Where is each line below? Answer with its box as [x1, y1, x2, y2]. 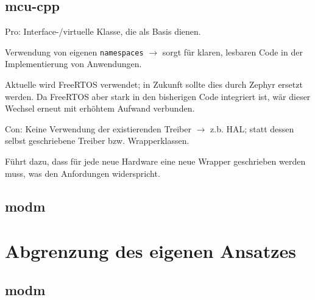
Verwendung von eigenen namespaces [5, 45, 144, 58]
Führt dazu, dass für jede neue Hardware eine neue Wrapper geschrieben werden [5, 155, 306, 168]
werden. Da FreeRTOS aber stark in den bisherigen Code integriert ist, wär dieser [5, 90, 311, 102]
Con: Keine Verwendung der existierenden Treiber [5, 122, 191, 135]
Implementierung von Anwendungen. [5, 57, 142, 70]
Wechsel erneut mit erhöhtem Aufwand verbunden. [5, 102, 195, 115]
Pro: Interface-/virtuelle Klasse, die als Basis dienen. [5, 25, 201, 38]
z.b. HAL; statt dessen [210, 122, 294, 135]
